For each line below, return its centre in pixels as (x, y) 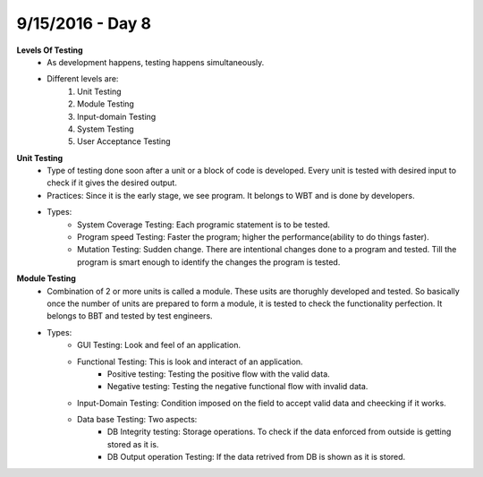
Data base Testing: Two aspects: (137, 420)
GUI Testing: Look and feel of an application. (159, 345)
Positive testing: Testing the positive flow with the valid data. (219, 374)
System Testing (106, 129)
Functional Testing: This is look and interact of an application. (190, 362)
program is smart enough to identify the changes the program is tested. (209, 262)
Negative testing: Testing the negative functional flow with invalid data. (238, 387)
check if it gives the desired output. (112, 183)
